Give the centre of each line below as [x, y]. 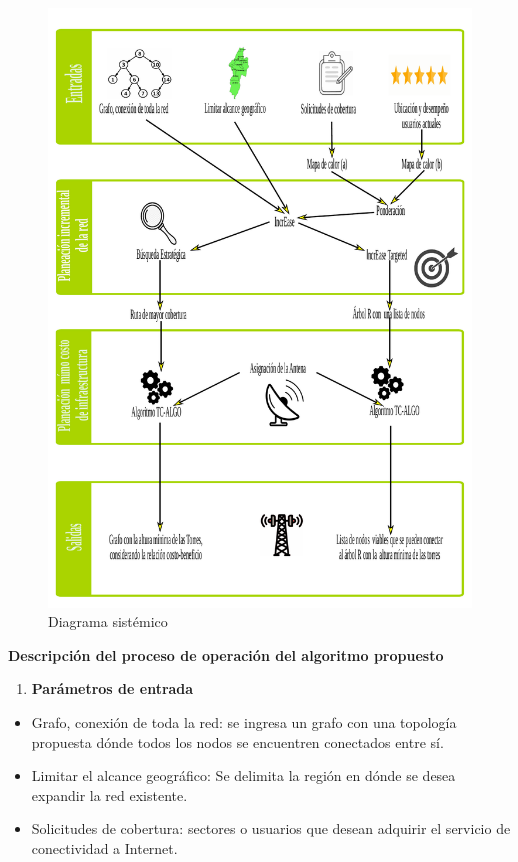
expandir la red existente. [109, 794]
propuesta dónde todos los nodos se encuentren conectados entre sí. [237, 741]
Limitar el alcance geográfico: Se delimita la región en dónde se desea [243, 775]
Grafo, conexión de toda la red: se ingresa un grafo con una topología [244, 722]
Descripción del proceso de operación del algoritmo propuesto [226, 654]
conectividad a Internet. [104, 848]
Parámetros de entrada [112, 688]
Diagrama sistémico [108, 621]
